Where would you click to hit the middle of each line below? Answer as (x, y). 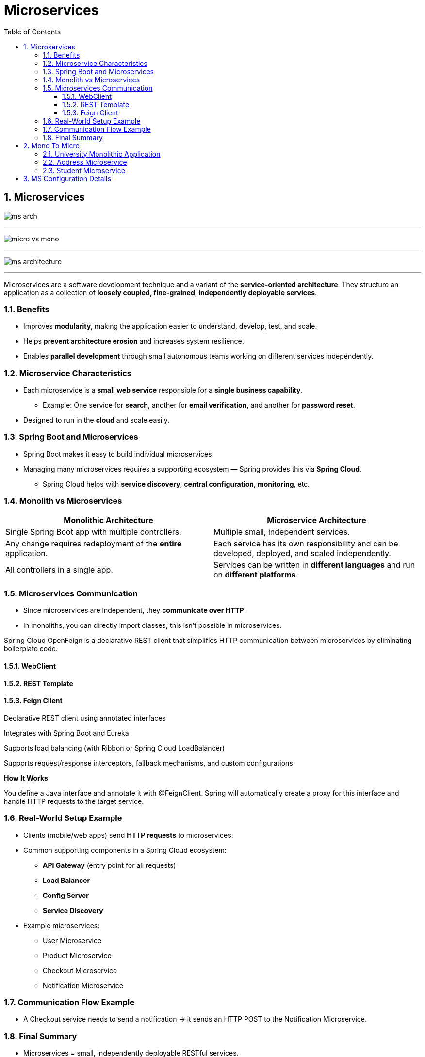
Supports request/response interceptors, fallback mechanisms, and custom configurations (148, 763)
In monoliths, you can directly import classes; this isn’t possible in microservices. (153, 625)
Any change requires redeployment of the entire (94, 543)
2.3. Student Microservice (84, 170)
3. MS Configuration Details (67, 178)
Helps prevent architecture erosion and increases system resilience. (134, 341)
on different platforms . (256, 574)
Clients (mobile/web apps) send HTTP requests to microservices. (128, 835)
